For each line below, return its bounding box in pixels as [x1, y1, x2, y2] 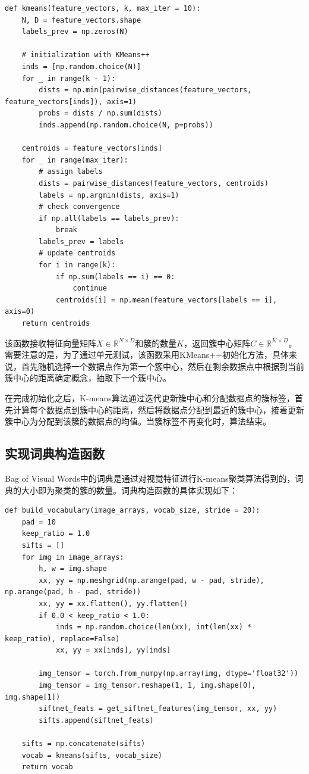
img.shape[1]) [5, 692, 61, 701]
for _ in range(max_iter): [21, 155, 128, 164]
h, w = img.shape [39, 564, 107, 573]
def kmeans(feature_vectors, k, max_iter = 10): [5, 4, 201, 13]
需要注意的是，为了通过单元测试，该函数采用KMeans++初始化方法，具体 [5, 348, 289, 361]
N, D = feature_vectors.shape [21, 15, 141, 24]
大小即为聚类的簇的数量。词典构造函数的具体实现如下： [21, 483, 238, 496]
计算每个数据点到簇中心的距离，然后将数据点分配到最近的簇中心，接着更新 [12, 403, 304, 416]
